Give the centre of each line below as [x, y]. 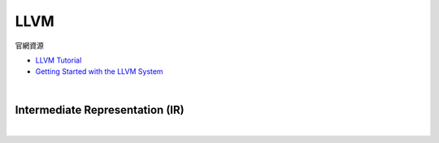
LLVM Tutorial [59, 60]
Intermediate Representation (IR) [100, 110]
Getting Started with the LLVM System [99, 71]
